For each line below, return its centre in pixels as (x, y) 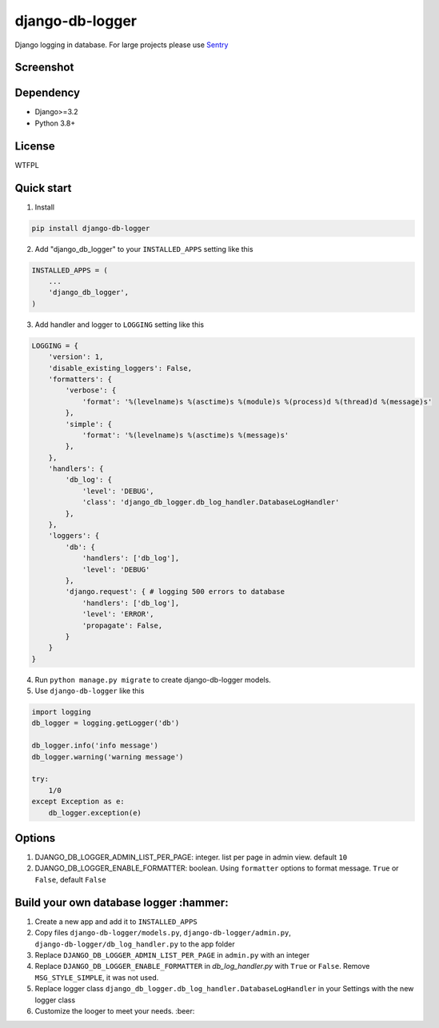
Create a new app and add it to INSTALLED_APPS (116, 921)
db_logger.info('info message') (95, 746)
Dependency (47, 93)
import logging (61, 712)
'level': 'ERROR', (118, 614)
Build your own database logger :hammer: (122, 902)
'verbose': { (91, 390)
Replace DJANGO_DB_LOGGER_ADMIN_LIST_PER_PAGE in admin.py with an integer (172, 954)
